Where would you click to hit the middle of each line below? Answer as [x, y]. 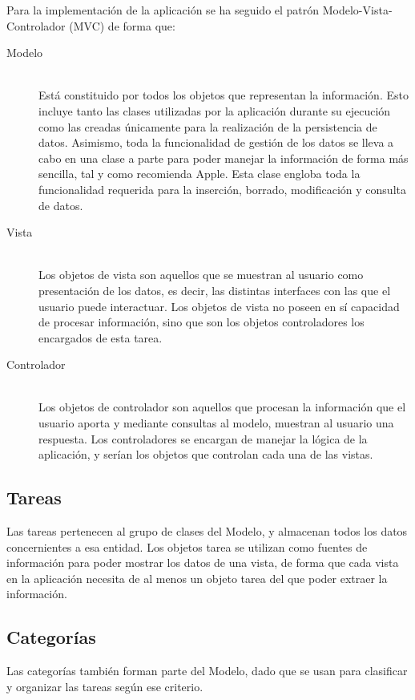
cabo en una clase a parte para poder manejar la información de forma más [224, 158]
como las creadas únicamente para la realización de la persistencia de [208, 126]
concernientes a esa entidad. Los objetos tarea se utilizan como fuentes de [187, 546]
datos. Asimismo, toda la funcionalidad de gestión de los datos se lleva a [216, 142]
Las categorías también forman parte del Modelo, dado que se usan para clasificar [207, 671]
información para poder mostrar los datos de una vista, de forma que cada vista [203, 562]
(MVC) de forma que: [122, 25]
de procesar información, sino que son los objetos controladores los [201, 322]
